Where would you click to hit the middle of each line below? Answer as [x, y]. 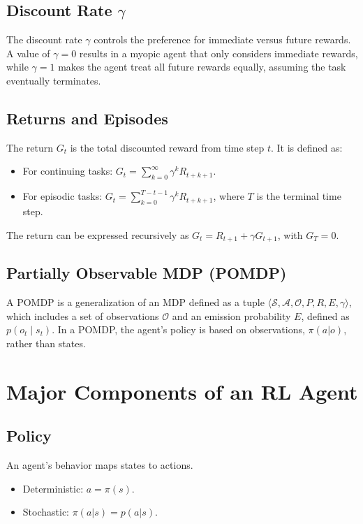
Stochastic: [46, 512]
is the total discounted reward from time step [167, 147]
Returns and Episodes [87, 118]
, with [290, 234]
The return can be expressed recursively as [98, 234]
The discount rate [44, 39]
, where [229, 196]
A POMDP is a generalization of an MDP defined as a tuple [135, 302]
